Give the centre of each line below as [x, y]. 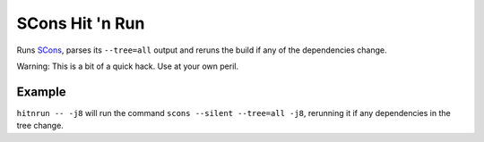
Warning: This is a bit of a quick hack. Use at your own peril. [128, 66]
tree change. [40, 126]
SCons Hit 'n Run [81, 23]
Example [41, 92]
